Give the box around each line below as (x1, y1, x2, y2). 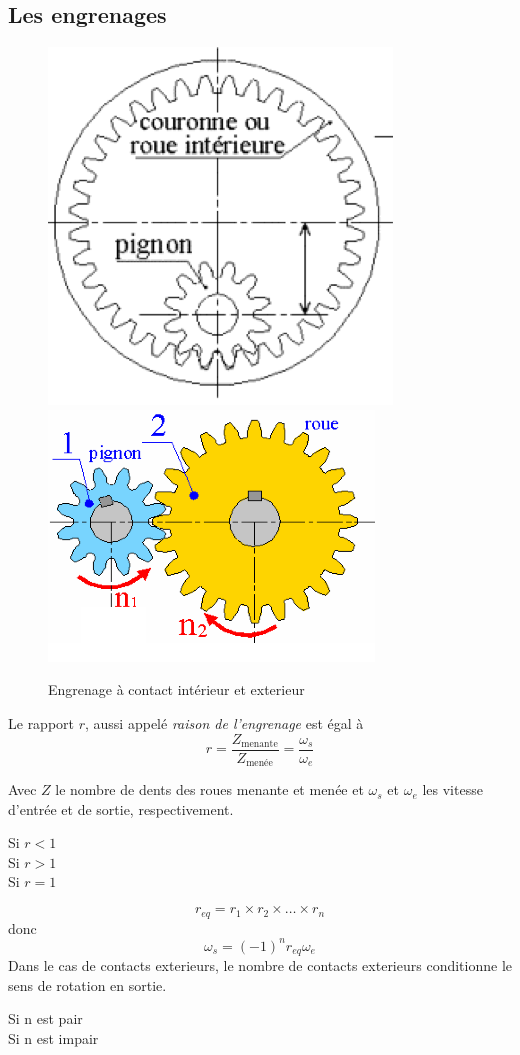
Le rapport (8, 712, 75, 733)
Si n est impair (8, 1027, 99, 1048)
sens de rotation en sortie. (8, 974, 167, 995)
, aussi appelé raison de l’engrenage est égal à (85, 712, 364, 733)
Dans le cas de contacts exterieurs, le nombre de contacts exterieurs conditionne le (8, 955, 512, 976)
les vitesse (422, 779, 483, 800)
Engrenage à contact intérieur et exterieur (48, 679, 305, 700)
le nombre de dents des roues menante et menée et (55, 779, 364, 800)
